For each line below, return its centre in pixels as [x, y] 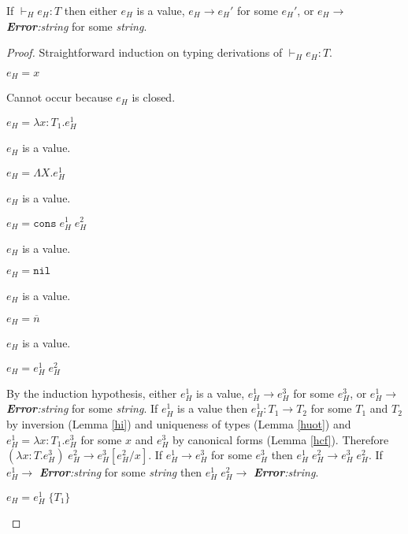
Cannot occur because [59, 97]
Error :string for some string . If [82, 408]
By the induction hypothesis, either [92, 393]
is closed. [154, 97]
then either [91, 10]
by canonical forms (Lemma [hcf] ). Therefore [281, 439]
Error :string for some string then [121, 472]
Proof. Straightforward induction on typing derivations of [145, 52]
